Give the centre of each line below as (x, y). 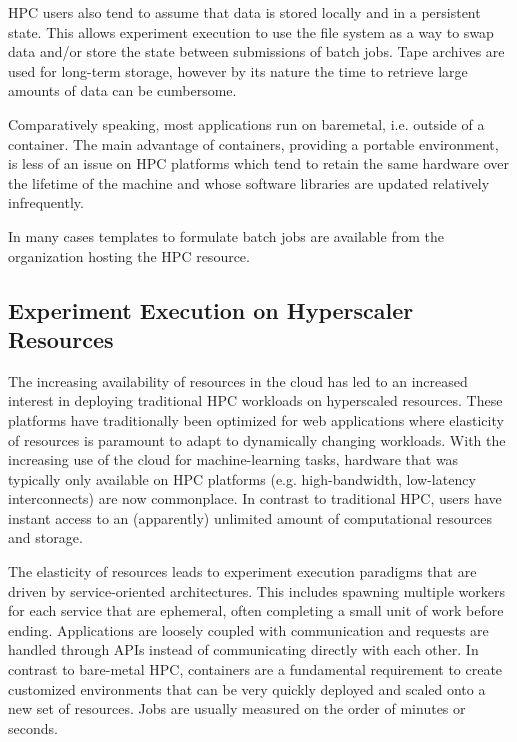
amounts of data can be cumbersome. (122, 90)
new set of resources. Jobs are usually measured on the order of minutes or (237, 708)
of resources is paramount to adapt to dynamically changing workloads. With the (257, 439)
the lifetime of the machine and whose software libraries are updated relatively (249, 182)
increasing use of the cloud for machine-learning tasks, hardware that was (233, 459)
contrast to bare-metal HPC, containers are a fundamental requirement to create (255, 669)
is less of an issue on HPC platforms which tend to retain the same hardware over (258, 163)
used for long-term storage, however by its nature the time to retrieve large (238, 70)
